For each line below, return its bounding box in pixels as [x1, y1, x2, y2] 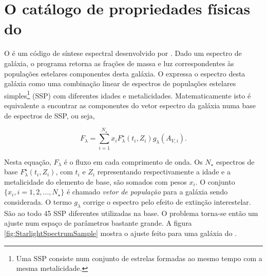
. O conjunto [195, 176, 235, 187]
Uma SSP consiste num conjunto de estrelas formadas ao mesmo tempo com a [16, 252, 262, 263]
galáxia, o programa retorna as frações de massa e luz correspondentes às [4, 57, 234, 68]
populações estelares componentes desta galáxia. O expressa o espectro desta [4, 68, 245, 78]
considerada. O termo [4, 196, 72, 207]
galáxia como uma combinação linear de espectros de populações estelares [4, 78, 236, 89]
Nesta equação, [4, 156, 51, 167]
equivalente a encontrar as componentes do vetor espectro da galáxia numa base [4, 100, 256, 110]
